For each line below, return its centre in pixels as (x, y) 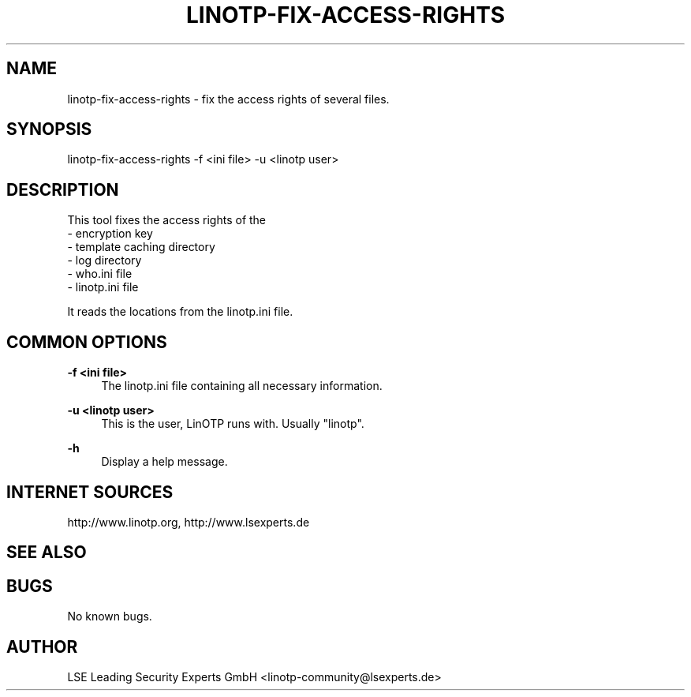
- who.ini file (100, 274)
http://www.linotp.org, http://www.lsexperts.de (189, 522)
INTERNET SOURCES (90, 492)
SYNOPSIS (49, 129)
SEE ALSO (47, 553)
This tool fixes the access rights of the (167, 220)
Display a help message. (164, 462)
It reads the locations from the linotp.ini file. (180, 312)
